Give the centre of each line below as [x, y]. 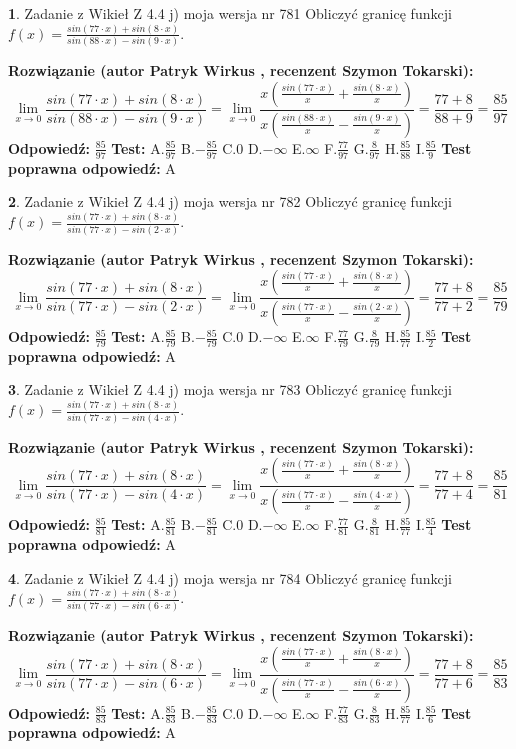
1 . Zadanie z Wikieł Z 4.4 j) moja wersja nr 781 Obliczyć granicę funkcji [230, 13]
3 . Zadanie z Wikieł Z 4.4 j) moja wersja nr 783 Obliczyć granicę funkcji [230, 389]
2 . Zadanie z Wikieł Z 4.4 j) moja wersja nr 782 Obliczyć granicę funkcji [230, 201]
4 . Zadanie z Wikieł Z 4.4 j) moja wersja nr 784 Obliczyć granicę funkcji [230, 577]
